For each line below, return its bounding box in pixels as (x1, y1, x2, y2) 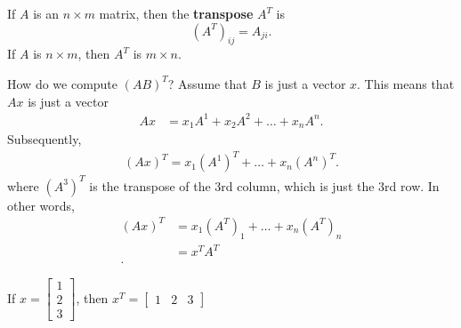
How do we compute (7, 74, 118, 92)
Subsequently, (7, 130, 82, 148)
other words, (7, 196, 75, 214)
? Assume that (167, 74, 247, 92)
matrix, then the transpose (99, 4, 254, 22)
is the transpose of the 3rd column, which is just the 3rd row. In (89, 176, 440, 195)
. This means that (357, 74, 455, 92)
